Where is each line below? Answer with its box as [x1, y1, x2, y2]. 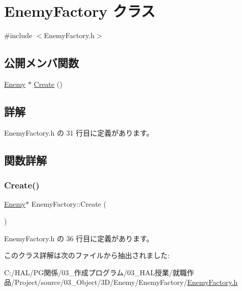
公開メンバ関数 [4, 55, 79, 71]
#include [4, 30, 33, 41]
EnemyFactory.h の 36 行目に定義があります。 [4, 233, 154, 243]
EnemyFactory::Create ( [31, 199, 106, 209]
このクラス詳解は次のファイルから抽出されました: [4, 250, 170, 261]
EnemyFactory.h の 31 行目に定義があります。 [4, 127, 154, 138]
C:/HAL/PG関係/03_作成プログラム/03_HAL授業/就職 [4, 267, 187, 277]
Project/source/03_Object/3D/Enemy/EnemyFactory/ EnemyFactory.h [14, 277, 238, 287]
